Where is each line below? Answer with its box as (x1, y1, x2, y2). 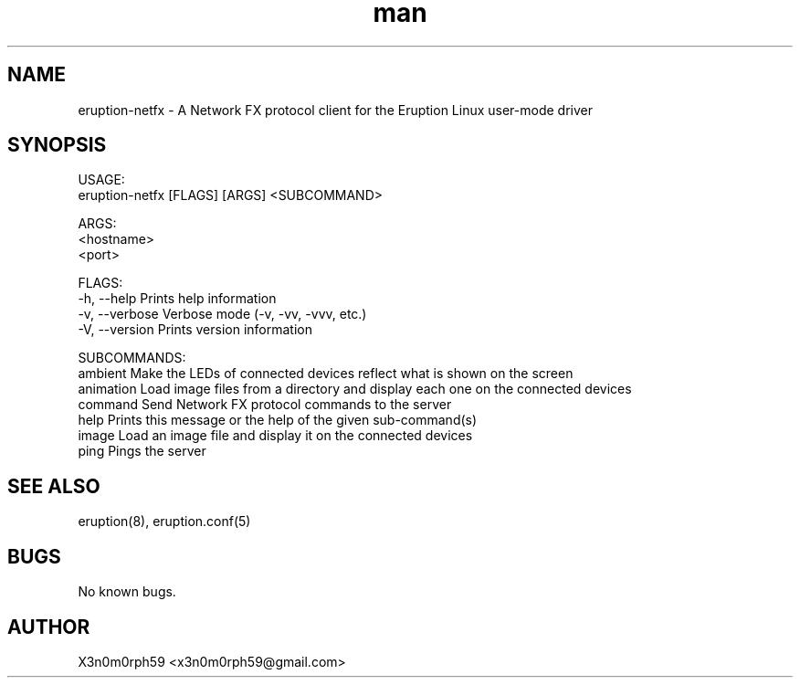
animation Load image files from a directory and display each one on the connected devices (78, 381, 632, 397)
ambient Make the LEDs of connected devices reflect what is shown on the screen (78, 365, 574, 382)
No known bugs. (78, 584, 176, 600)
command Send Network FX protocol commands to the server (78, 396, 452, 413)
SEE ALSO (7, 474, 100, 498)
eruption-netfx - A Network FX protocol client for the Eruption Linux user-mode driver (78, 101, 593, 118)
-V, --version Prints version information (78, 321, 312, 338)
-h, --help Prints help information (78, 290, 277, 307)
